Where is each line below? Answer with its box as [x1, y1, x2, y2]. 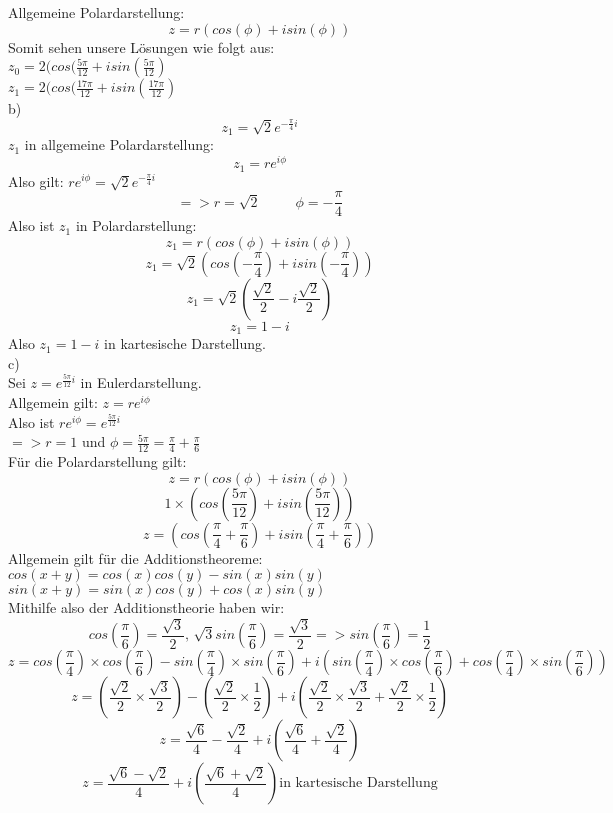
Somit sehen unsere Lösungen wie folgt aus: [8, 36, 275, 57]
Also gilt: [8, 170, 64, 191]
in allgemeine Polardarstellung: [24, 134, 214, 155]
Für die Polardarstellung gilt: [8, 451, 187, 472]
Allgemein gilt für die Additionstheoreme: [8, 547, 263, 568]
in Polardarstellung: [75, 215, 197, 236]
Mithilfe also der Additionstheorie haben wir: [8, 597, 285, 618]
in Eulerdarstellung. [80, 372, 202, 393]
